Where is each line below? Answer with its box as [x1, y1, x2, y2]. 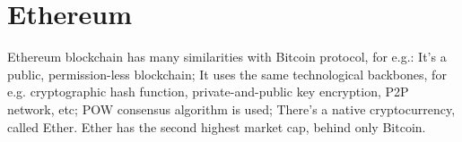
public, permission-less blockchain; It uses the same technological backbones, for [7, 64, 447, 83]
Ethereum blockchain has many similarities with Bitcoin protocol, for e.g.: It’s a [7, 47, 447, 66]
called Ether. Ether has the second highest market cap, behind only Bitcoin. [7, 117, 426, 136]
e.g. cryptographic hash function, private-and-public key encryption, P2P [7, 82, 409, 101]
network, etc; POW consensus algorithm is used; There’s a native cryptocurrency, [7, 99, 456, 118]
